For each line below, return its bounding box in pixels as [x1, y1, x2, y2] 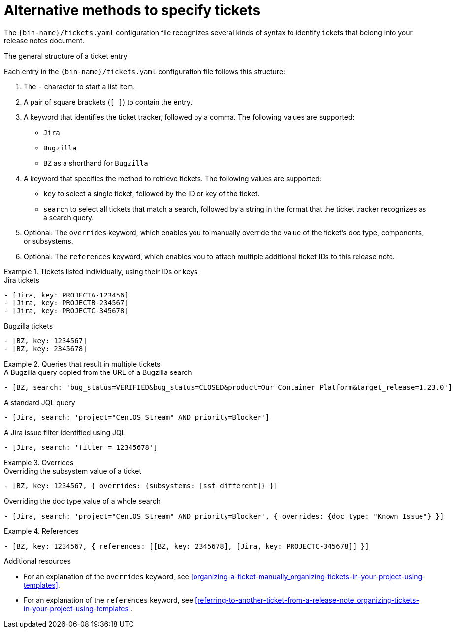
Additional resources [4, 557, 71, 565]
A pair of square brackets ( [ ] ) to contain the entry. [24, 97, 193, 106]
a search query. [43, 213, 94, 222]
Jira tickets [4, 275, 39, 284]
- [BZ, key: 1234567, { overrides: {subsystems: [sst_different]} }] [4, 482, 278, 490]
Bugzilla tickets [4, 321, 53, 330]
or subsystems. [24, 236, 73, 245]
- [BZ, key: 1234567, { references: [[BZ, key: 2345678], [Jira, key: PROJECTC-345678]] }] [4, 542, 369, 550]
